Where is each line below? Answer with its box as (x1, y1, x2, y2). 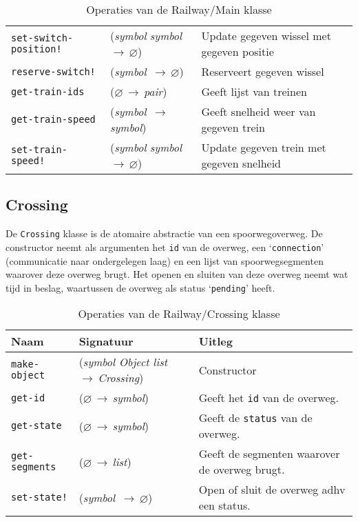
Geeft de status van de (198, 410, 313, 426)
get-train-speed (11, 114, 96, 125)
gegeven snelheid (201, 155, 282, 171)
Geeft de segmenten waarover (198, 445, 340, 462)
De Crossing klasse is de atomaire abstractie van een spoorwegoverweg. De (6, 226, 323, 241)
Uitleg (198, 333, 233, 350)
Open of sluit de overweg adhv (198, 481, 346, 498)
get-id (11, 392, 45, 403)
